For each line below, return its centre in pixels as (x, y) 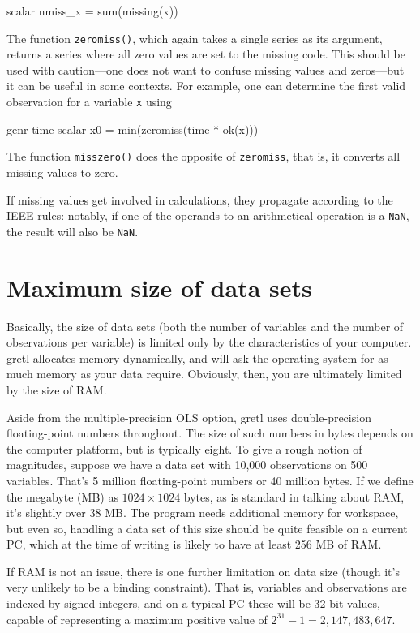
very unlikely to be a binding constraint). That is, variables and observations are (207, 587)
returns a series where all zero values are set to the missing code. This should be (206, 54)
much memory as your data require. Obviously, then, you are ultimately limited (204, 374)
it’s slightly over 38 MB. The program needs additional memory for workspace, (203, 512)
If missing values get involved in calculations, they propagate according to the (200, 199)
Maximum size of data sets (159, 287)
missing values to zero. (62, 172)
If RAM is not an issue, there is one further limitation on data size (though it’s (203, 571)
